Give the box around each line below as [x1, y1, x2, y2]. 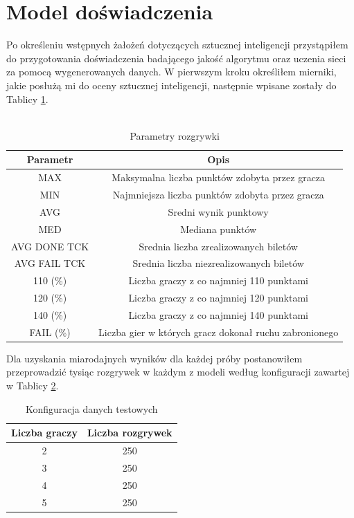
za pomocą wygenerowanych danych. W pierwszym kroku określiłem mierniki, [6, 64, 337, 79]
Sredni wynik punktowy [168, 204, 269, 219]
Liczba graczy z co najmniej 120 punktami [128, 290, 308, 305]
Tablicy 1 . [6, 91, 48, 106]
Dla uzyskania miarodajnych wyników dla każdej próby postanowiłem [6, 351, 303, 365]
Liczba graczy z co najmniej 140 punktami [128, 307, 308, 322]
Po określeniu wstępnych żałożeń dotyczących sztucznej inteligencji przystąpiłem [6, 37, 348, 52]
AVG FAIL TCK [14, 256, 86, 270]
